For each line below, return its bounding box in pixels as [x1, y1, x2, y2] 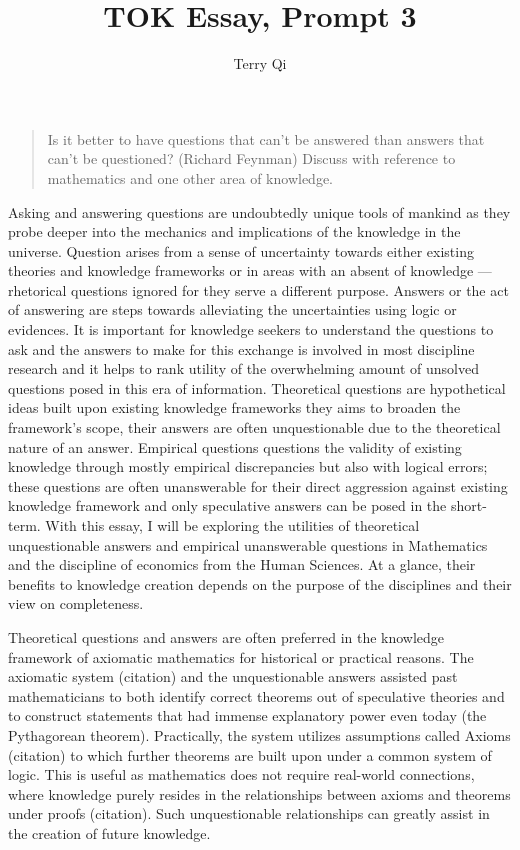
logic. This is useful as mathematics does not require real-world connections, [8, 764, 475, 785]
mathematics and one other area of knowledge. [47, 167, 333, 188]
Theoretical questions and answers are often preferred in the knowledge [8, 626, 445, 647]
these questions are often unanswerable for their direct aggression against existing [8, 475, 508, 496]
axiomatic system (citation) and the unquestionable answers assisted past [8, 666, 458, 687]
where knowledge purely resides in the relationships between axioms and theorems [8, 783, 511, 804]
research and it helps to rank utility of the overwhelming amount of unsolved [8, 358, 479, 379]
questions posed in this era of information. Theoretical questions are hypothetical [8, 377, 506, 398]
